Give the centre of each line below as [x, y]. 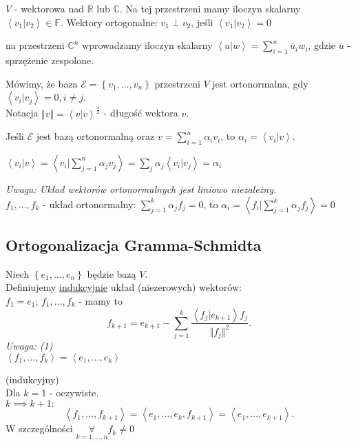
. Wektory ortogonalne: [109, 22]
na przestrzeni [35, 45]
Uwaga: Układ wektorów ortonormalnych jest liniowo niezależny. [141, 189]
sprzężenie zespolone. [50, 60]
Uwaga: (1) [29, 346]
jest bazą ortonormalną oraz [95, 136]
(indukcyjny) [32, 379]
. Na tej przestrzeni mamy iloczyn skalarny [210, 8]
